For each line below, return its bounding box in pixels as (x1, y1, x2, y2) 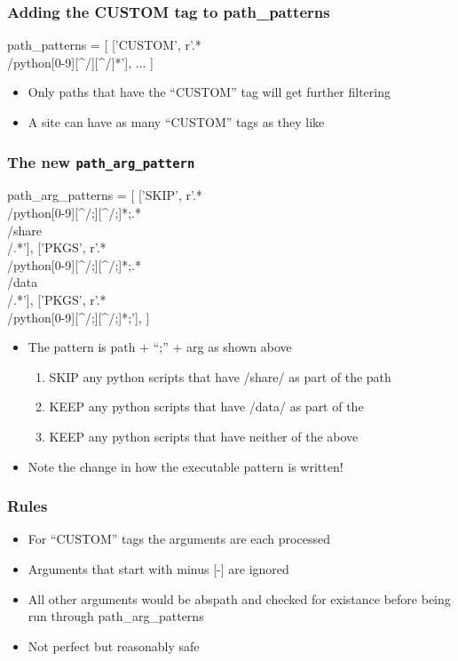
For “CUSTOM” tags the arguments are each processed (28, 530, 330, 548)
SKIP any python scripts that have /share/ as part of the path (49, 367, 391, 386)
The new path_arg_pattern (7, 150, 195, 172)
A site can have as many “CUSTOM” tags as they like (28, 113, 325, 131)
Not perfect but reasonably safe (28, 636, 200, 655)
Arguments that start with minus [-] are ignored (28, 559, 289, 577)
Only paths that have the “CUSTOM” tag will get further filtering (28, 83, 391, 101)
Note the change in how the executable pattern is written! (28, 457, 343, 475)
